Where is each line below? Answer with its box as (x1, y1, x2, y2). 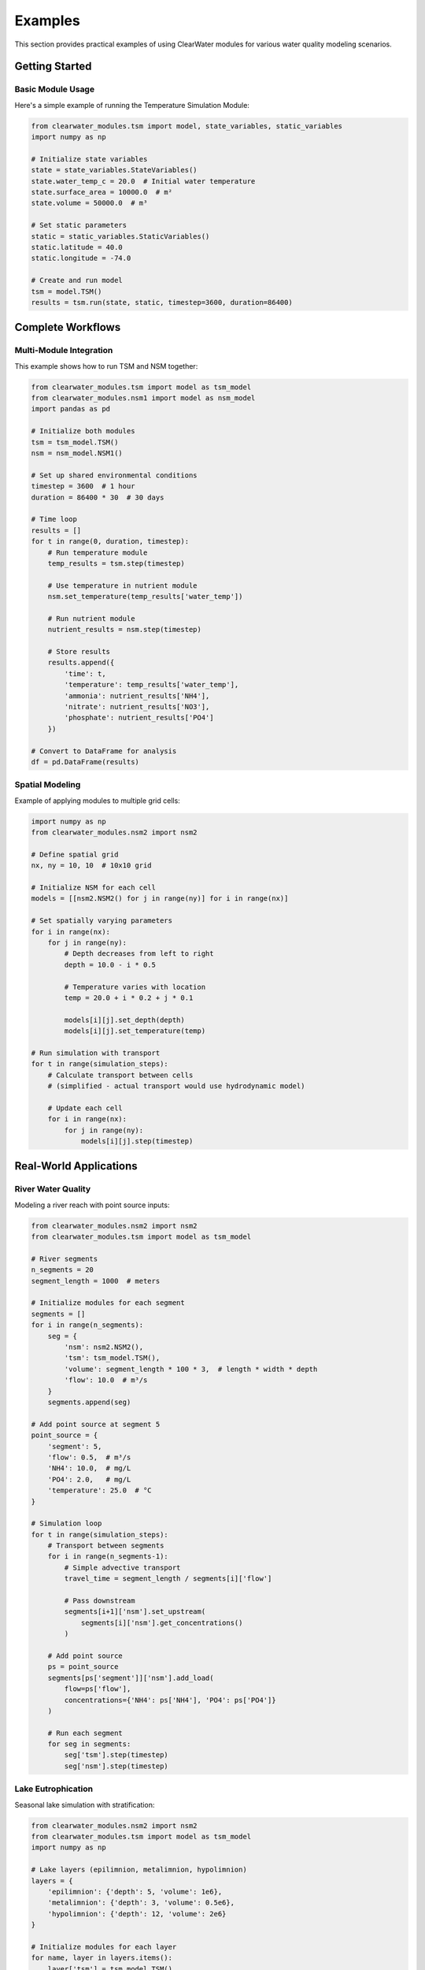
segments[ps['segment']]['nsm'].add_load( (47, 1673, 214, 1682)
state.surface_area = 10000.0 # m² (31, 188, 173, 197)
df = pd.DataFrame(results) (31, 757, 139, 766)
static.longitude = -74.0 (31, 254, 131, 263)
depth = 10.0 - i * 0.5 (64, 960, 157, 969)
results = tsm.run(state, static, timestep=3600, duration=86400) (31, 298, 293, 307)
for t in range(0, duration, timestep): (31, 537, 189, 546)
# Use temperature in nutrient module (47, 581, 198, 590)
